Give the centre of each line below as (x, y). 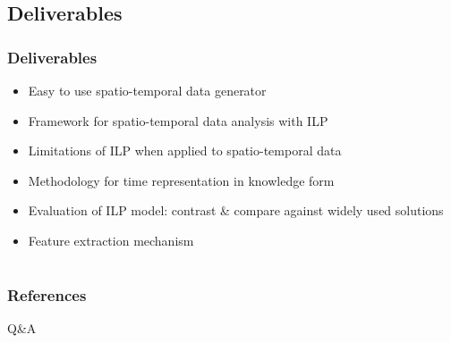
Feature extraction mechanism (111, 240)
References (47, 294)
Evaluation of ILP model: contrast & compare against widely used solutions (236, 210)
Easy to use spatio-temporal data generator (147, 90)
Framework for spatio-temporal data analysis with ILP (178, 120)
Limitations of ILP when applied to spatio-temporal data (185, 151)
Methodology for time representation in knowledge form (181, 180)
